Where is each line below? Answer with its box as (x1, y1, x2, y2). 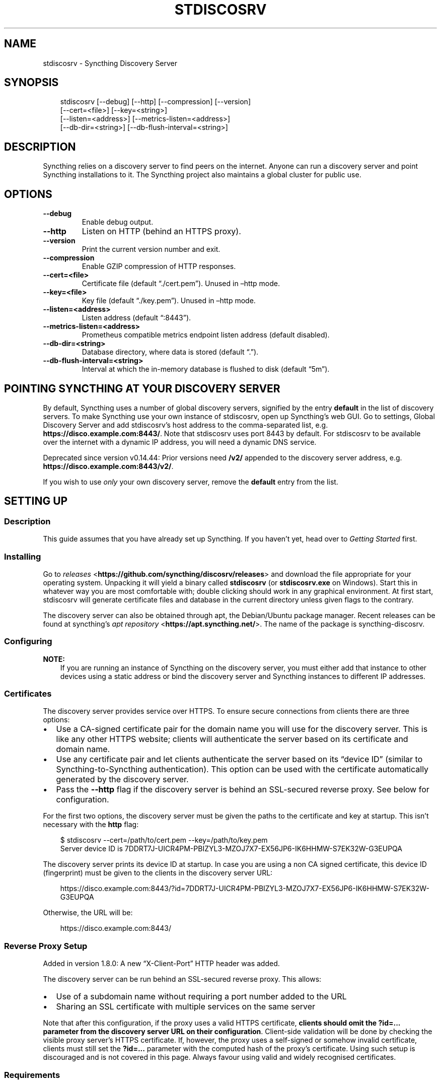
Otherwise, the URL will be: (43, 908, 133, 917)
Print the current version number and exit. (82, 245, 220, 254)
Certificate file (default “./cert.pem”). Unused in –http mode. (82, 279, 280, 288)
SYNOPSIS (4, 76, 59, 89)
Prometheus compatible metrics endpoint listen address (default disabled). (82, 330, 330, 340)
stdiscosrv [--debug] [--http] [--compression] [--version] (60, 97, 251, 106)
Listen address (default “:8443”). (82, 313, 191, 322)
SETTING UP (4, 495, 68, 508)
